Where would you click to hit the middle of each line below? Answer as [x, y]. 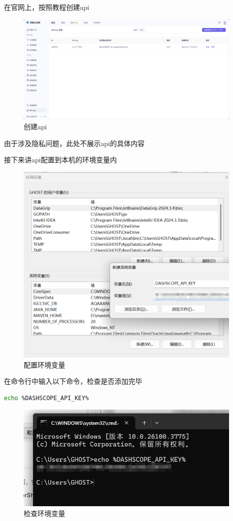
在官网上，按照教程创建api [47, 7]
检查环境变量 [44, 513]
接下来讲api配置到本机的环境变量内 [60, 160]
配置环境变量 [44, 364]
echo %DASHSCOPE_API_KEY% [46, 398]
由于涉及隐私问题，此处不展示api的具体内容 [74, 143]
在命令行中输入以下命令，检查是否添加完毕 [73, 381]
